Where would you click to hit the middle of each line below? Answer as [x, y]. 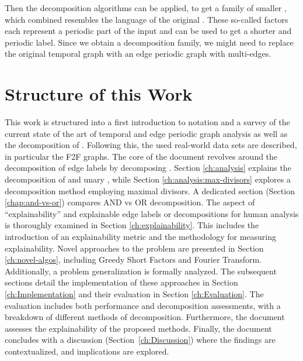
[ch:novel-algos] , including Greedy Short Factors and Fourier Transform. [133, 259]
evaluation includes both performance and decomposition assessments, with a [143, 305]
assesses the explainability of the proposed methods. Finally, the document [138, 328]
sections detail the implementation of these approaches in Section [121, 282]
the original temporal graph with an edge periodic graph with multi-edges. [138, 54]
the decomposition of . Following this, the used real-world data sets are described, [151, 145]
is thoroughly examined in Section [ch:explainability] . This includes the [132, 225]
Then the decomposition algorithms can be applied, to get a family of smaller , [146, 8]
